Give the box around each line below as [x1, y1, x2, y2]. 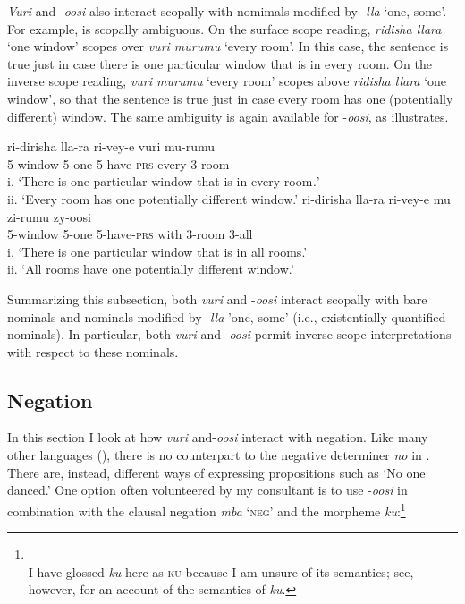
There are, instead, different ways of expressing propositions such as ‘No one [7, 463, 426, 481]
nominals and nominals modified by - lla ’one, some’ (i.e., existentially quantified [7, 307, 446, 326]
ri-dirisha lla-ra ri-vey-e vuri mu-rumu [7, 137, 216, 156]
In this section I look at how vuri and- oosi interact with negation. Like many [7, 428, 428, 447]
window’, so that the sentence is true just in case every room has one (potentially [7, 89, 453, 107]
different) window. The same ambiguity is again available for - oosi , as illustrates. [7, 106, 449, 125]
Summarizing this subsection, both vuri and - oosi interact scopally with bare [7, 289, 427, 308]
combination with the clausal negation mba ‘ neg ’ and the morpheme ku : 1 [7, 498, 406, 520]
